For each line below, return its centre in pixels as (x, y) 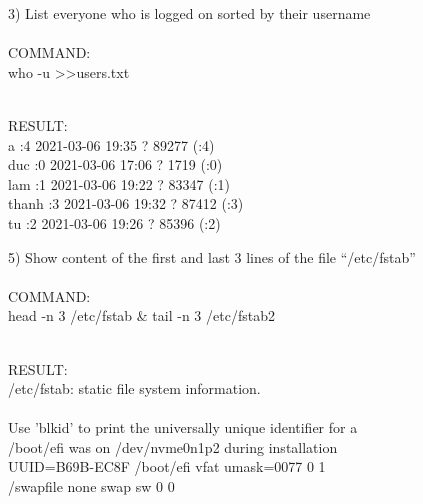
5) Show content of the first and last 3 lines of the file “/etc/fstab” (212, 256)
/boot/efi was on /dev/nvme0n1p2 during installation (173, 446)
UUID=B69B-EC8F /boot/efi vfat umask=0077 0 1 (167, 466)
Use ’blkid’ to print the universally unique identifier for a (183, 427)
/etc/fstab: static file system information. (134, 388)
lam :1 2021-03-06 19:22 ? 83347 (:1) (119, 183)
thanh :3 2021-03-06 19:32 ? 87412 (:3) (126, 203)
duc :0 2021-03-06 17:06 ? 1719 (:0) (115, 164)
